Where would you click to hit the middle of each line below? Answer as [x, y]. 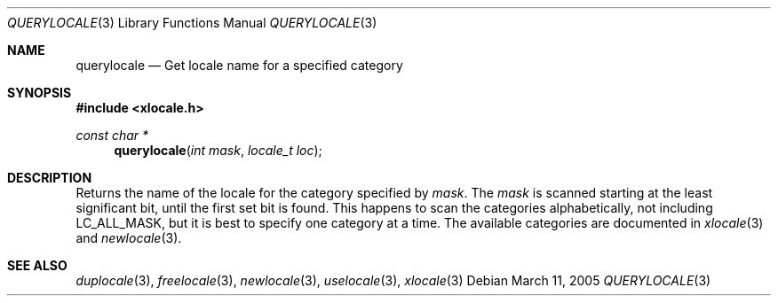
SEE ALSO [37, 265]
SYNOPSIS [40, 93]
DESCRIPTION [50, 178]
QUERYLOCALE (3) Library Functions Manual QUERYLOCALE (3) [192, 23]
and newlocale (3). [129, 238]
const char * [112, 135]
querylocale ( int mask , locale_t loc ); [218, 150]
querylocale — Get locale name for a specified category [239, 65]
